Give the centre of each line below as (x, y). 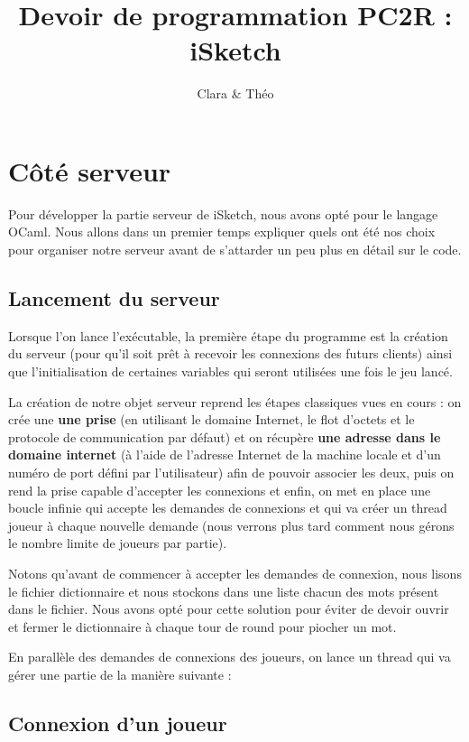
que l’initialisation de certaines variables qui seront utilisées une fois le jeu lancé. (230, 371)
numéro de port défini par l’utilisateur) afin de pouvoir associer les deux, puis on (231, 472)
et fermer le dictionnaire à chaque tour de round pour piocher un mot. (202, 626)
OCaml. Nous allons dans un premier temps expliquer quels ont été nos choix (222, 232)
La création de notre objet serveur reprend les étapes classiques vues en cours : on (235, 401)
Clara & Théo (235, 93)
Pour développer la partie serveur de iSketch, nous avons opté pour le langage (223, 213)
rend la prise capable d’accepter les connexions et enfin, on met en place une (220, 490)
